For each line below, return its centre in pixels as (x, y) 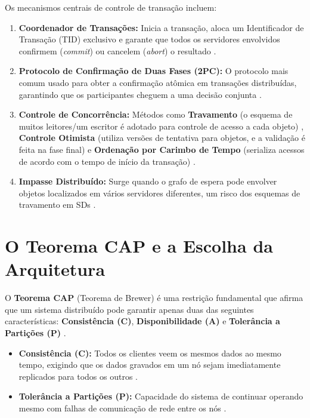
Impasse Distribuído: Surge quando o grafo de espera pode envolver (148, 181)
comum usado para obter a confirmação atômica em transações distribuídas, (158, 82)
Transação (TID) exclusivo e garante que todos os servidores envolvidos (149, 39)
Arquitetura (55, 269)
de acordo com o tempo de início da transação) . (107, 161)
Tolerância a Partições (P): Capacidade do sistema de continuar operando (161, 396)
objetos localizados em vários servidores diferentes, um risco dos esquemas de (159, 193)
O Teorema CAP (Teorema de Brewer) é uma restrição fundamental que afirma (154, 298)
